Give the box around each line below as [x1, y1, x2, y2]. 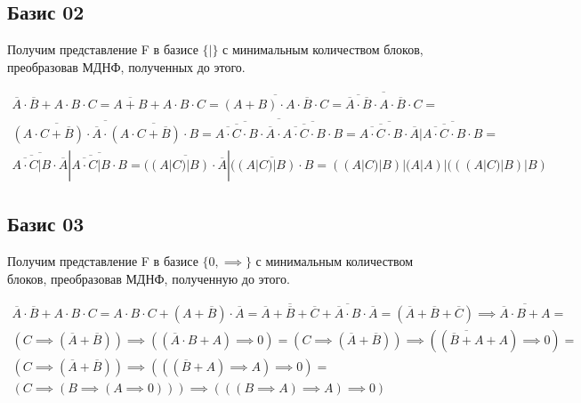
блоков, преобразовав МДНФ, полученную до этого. [7, 269, 290, 287]
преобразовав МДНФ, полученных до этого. [7, 57, 246, 76]
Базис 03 [7, 210, 85, 238]
